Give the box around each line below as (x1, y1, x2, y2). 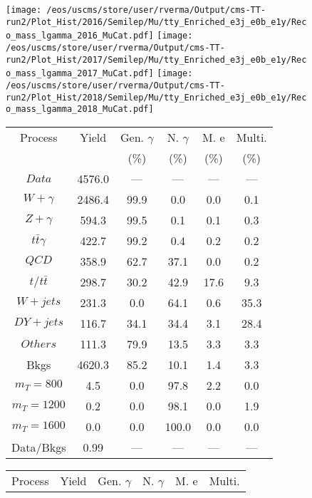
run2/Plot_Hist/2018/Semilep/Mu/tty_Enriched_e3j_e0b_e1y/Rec (6, 92, 307, 103)
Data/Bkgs (11, 438, 66, 455)
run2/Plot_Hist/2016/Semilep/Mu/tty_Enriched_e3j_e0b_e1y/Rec (6, 16, 307, 27)
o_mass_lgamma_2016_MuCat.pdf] (6, 31, 154, 41)
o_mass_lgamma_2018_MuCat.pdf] (6, 104, 154, 115)
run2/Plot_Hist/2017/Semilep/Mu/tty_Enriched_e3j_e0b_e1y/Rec (6, 54, 307, 65)
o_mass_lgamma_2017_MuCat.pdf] (6, 68, 154, 79)
